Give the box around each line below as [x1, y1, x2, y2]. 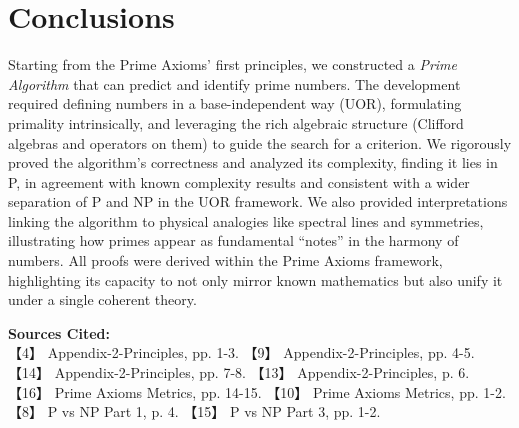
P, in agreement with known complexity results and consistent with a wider [8, 171, 470, 192]
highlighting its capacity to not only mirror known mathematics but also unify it [8, 269, 503, 290]
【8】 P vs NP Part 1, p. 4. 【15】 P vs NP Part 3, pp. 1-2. [8, 401, 381, 422]
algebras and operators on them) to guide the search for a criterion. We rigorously [8, 132, 512, 153]
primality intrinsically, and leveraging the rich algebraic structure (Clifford [8, 112, 464, 133]
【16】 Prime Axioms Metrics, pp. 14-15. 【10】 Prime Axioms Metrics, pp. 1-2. [8, 381, 506, 402]
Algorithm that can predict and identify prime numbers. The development [8, 73, 461, 94]
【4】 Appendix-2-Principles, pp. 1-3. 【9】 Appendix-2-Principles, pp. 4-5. [8, 342, 475, 363]
